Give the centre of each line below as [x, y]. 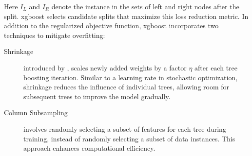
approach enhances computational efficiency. [89, 148]
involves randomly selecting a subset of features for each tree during [125, 129]
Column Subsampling [36, 113]
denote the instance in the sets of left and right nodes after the [145, 6]
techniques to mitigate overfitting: [55, 35]
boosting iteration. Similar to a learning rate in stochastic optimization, [131, 77]
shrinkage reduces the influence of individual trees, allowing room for [126, 87]
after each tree [216, 67]
